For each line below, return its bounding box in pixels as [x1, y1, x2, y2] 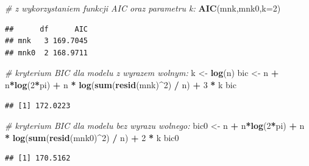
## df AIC [5, 24, 88, 33]
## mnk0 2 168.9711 [5, 48, 88, 57]
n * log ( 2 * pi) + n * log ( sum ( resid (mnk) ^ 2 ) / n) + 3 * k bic [5, 78, 236, 91]
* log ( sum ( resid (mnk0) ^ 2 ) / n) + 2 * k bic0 [5, 131, 179, 144]
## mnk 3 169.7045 [5, 36, 88, 46]
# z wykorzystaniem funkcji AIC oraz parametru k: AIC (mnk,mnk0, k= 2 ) [5, 2, 281, 14]
